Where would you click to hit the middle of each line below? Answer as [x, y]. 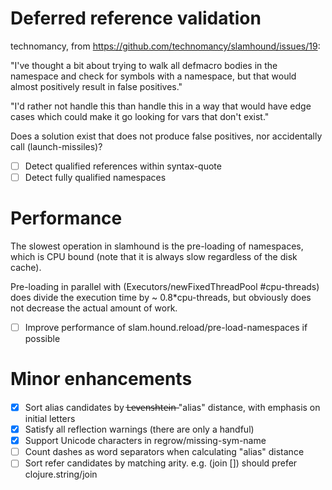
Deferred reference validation [136, 18]
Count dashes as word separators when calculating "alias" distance [164, 452]
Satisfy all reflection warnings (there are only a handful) [139, 429]
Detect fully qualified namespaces [95, 177]
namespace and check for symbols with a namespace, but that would [153, 76]
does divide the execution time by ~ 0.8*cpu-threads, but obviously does [161, 297]
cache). [26, 267]
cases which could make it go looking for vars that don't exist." [140, 116]
